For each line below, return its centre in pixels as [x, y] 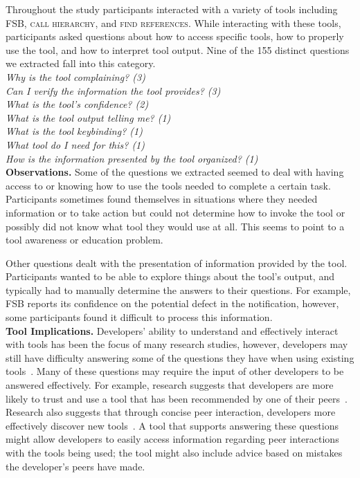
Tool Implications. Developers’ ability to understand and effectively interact [172, 330]
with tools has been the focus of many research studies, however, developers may [177, 344]
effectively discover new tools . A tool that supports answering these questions [172, 425]
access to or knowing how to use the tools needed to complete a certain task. [168, 185]
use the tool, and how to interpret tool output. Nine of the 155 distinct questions [178, 49]
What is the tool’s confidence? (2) [77, 104]
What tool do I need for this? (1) [75, 144]
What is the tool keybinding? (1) [74, 131]
